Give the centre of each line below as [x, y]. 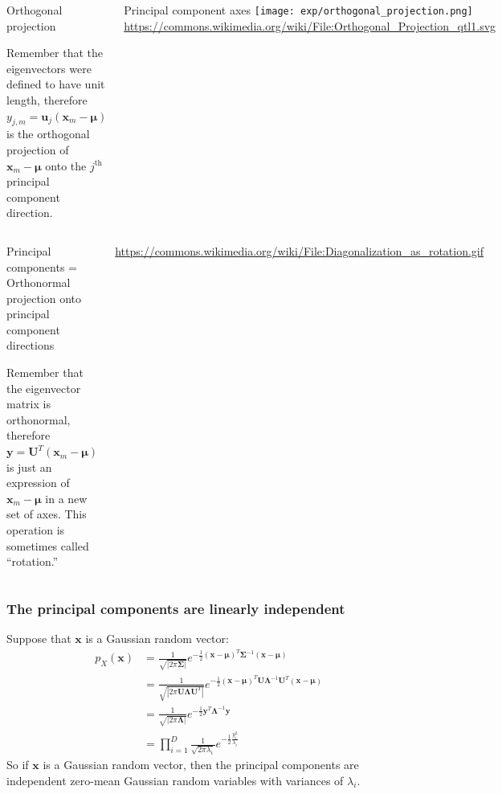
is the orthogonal [48, 134]
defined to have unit [56, 84]
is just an [29, 467]
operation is [36, 530]
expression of [38, 483]
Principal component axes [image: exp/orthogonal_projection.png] [298, 10]
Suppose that [39, 638]
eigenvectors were [49, 68]
